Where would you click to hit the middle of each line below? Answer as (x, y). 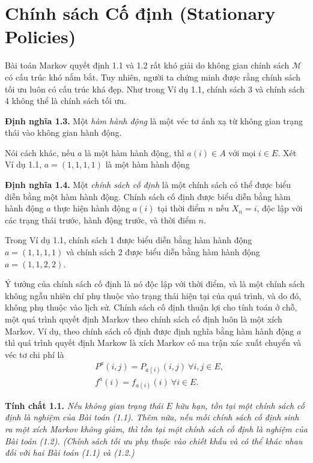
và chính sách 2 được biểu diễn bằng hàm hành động (163, 252)
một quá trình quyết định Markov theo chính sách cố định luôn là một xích (144, 319)
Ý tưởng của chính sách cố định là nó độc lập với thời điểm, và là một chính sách (155, 284)
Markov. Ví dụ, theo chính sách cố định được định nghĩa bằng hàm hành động (150, 331)
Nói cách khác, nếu (40, 152)
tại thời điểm (181, 208)
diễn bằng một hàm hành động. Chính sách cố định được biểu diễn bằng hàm (148, 196)
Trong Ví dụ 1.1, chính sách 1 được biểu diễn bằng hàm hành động (129, 240)
